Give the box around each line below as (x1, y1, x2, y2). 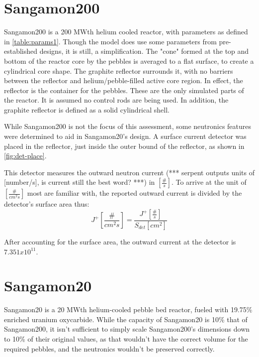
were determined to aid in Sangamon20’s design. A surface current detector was (4, 131, 247, 141)
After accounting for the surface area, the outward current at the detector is (4, 236, 236, 246)
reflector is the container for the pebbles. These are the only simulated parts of (4, 85, 244, 95)
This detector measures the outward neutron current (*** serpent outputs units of (4, 167, 255, 177)
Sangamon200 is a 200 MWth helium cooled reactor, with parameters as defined (4, 26, 248, 37)
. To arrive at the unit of (171, 177, 247, 187)
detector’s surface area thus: (4, 199, 89, 209)
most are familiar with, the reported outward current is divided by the (27, 188, 242, 198)
